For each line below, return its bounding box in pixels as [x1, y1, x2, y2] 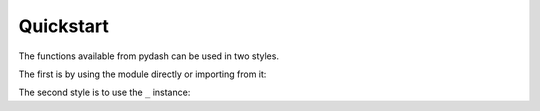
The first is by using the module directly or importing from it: [18, 68, 267, 80]
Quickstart [18, 15, 110, 37]
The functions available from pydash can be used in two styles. [18, 50, 280, 62]
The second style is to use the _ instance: [18, 86, 191, 99]
